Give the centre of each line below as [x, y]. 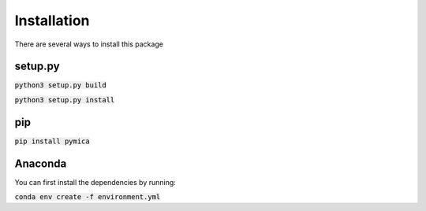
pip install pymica [52, 141]
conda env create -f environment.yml [88, 197]
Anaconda [41, 163]
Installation [52, 20]
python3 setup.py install [65, 100]
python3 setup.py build [60, 85]
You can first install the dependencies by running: [95, 182]
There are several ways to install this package [89, 44]
